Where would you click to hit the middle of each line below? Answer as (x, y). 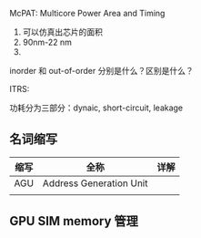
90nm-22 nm (47, 42)
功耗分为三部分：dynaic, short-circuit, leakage (96, 108)
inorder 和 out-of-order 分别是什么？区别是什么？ (101, 71)
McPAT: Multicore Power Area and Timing (87, 13)
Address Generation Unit (95, 183)
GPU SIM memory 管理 (74, 221)
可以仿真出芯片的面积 (62, 32)
